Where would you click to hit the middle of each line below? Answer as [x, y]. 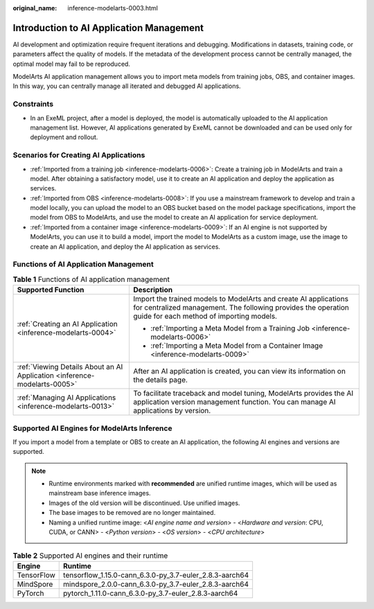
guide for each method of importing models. [205, 317]
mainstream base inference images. [100, 493]
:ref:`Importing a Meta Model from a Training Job [230, 328]
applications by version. [172, 411]
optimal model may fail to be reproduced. [72, 64]
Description [153, 290]
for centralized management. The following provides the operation [241, 308]
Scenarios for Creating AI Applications [79, 155]
